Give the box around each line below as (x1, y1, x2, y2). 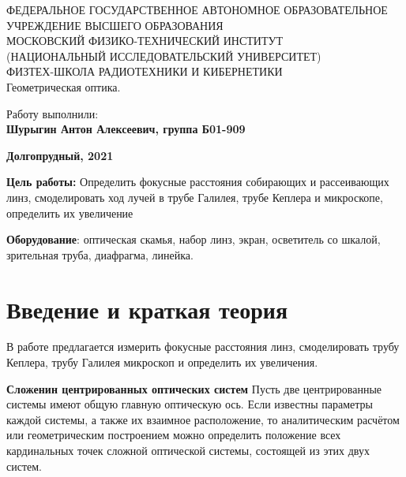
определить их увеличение (6, 204, 133, 221)
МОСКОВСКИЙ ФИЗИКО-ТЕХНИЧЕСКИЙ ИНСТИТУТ (6, 32, 283, 49)
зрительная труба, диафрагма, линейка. (6, 246, 194, 263)
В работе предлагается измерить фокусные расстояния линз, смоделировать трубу (6, 338, 400, 355)
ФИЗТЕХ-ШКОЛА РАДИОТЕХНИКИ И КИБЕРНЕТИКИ (6, 63, 283, 80)
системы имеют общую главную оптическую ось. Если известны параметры (6, 396, 374, 412)
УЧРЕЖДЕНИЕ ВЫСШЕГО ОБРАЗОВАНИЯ (6, 17, 224, 33)
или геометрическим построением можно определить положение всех (6, 427, 341, 443)
